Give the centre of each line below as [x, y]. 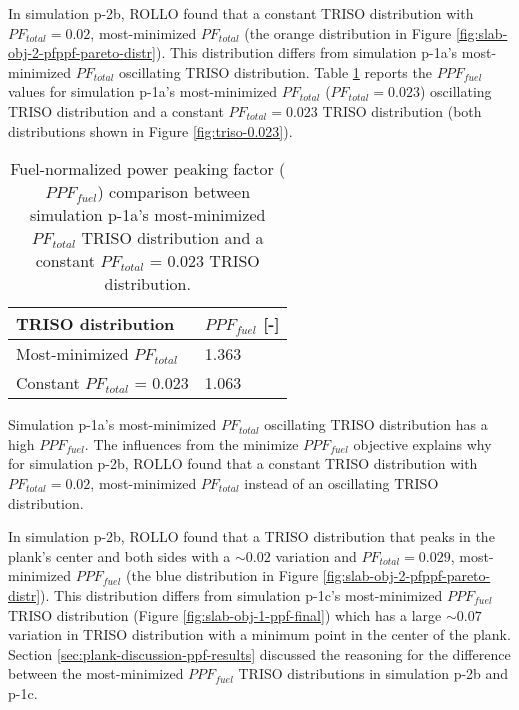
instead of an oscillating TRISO [341, 482]
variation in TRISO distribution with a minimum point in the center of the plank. [259, 634]
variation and [316, 555]
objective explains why [422, 443]
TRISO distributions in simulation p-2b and [373, 673]
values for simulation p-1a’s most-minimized [143, 91]
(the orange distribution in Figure [348, 32]
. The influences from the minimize [191, 443]
